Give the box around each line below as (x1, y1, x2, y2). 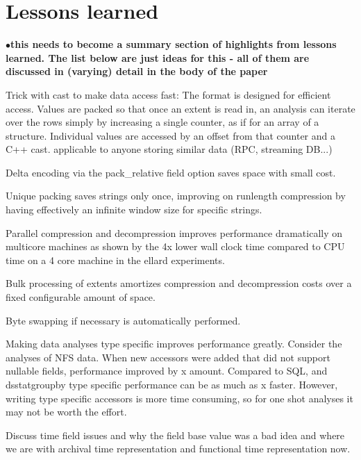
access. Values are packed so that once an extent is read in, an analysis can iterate (6, 101, 355, 115)
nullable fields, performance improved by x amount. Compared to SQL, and (6, 363, 328, 378)
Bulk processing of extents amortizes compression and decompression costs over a (6, 276, 352, 290)
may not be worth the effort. (6, 404, 127, 419)
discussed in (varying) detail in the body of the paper (6, 64, 268, 79)
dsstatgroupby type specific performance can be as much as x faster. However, (6, 377, 338, 391)
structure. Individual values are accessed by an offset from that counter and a (6, 128, 336, 142)
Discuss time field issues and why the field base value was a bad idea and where (6, 427, 345, 442)
